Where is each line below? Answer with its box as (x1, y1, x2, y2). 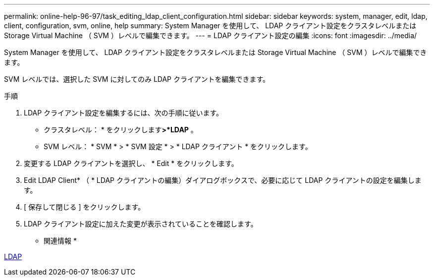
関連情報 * (44, 236, 77, 245)
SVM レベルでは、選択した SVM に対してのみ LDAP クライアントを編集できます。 (4, 75, 270, 83)
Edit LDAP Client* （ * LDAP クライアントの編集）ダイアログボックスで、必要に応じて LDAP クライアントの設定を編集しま (24, 176, 422, 184)
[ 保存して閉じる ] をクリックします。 (24, 203, 145, 211)
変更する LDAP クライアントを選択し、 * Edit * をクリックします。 (24, 159, 238, 168)
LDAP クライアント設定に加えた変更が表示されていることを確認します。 (24, 220, 258, 228)
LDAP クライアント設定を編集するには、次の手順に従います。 (24, 109, 223, 117)
